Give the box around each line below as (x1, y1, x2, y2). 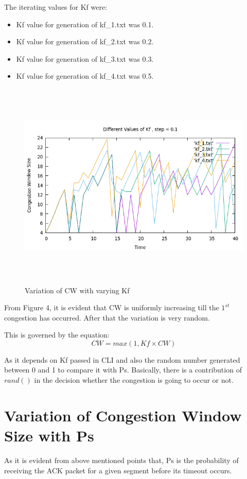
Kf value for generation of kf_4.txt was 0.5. (16, 70, 154, 81)
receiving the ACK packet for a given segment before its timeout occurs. (4, 465, 232, 475)
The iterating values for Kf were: (4, 2, 108, 12)
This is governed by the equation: (4, 329, 110, 340)
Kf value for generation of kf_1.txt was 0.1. (16, 19, 154, 29)
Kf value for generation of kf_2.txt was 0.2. (16, 36, 154, 47)
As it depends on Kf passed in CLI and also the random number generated (4, 354, 240, 365)
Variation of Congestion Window (4, 404, 242, 425)
